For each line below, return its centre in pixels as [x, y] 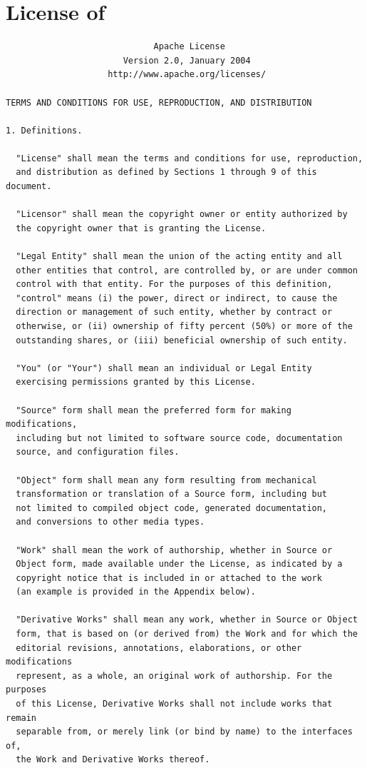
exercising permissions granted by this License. [136, 382]
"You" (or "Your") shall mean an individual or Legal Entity [164, 368]
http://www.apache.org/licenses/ [187, 75]
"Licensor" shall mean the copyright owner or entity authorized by [182, 214]
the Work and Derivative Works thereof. [113, 760]
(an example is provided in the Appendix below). [136, 592]
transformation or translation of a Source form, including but [172, 494]
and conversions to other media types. [110, 522]
